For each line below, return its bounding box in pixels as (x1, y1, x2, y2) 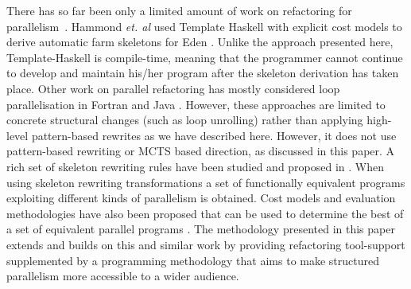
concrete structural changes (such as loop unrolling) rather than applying (6, 111, 363, 128)
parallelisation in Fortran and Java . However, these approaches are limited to (6, 96, 386, 112)
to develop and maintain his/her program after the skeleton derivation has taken (6, 64, 399, 81)
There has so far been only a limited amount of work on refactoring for (6, 2, 352, 18)
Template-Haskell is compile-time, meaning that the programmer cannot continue (6, 49, 403, 65)
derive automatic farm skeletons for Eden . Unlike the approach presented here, (6, 33, 394, 50)
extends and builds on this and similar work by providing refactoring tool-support (6, 236, 405, 252)
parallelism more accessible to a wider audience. (6, 268, 239, 284)
